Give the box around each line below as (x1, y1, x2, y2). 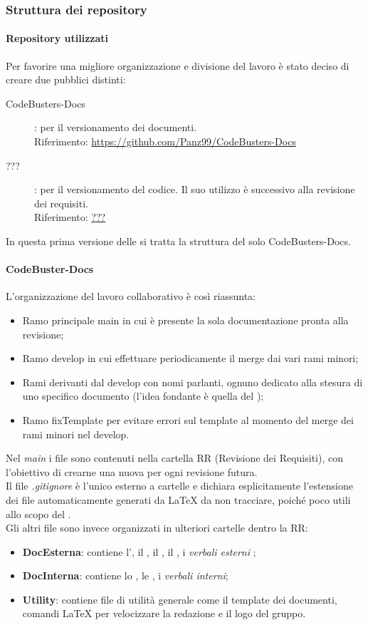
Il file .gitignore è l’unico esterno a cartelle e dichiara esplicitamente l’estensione (6, 478, 353, 493)
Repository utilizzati (6, 31, 108, 46)
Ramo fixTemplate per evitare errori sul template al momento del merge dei (22, 412, 354, 427)
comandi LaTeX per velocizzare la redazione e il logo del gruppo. (22, 606, 306, 621)
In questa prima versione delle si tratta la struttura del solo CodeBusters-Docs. (6, 233, 351, 248)
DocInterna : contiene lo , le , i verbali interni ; (22, 568, 228, 583)
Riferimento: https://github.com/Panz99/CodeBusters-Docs (34, 134, 296, 149)
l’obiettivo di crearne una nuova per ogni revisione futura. (6, 464, 258, 479)
